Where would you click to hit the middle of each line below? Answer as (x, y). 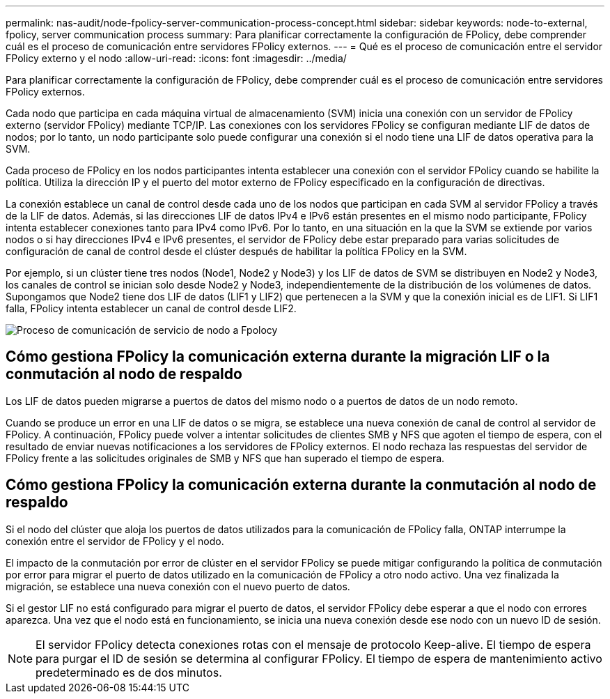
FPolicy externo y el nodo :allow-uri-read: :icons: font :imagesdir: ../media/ (176, 58)
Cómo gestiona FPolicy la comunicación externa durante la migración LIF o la (278, 357)
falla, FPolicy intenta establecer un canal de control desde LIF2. (151, 308)
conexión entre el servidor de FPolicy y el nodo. (115, 541)
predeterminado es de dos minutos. (129, 672)
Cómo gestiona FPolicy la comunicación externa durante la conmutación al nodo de (301, 485)
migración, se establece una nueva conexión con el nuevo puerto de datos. (178, 586)
